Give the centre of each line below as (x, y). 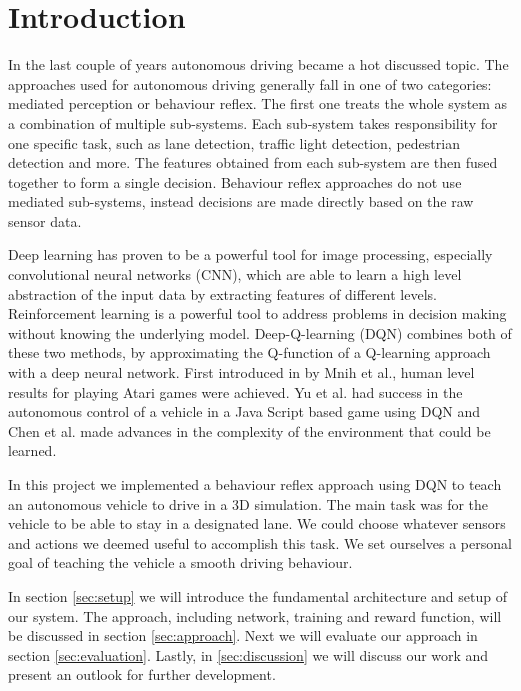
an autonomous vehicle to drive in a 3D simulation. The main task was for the (248, 503)
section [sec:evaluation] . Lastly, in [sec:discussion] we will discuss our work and (248, 654)
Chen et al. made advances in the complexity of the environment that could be (249, 430)
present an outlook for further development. (142, 674)
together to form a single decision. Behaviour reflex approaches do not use (235, 181)
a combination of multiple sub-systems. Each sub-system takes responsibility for (253, 122)
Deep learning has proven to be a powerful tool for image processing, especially (250, 254)
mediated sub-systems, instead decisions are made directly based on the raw (241, 201)
